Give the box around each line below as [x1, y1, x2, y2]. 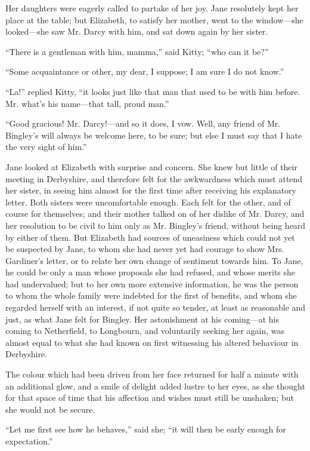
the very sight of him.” [5, 140, 87, 153]
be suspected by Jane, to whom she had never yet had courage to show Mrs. [5, 243, 284, 255]
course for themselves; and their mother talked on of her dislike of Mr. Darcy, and [5, 207, 305, 220]
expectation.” [5, 435, 53, 447]
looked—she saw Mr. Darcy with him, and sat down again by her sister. [5, 25, 268, 38]
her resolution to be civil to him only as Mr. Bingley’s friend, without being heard [5, 219, 306, 231]
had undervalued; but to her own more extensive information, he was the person [5, 277, 299, 290]
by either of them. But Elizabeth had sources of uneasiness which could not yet [5, 231, 295, 243]
